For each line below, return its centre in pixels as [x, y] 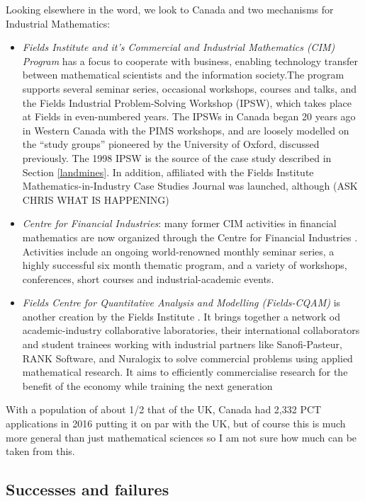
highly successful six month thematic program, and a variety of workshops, [185, 265]
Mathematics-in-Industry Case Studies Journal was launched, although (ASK [190, 186]
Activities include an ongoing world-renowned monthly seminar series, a [178, 251]
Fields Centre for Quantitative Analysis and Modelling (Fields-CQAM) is [181, 303]
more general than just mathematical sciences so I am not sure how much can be [181, 437]
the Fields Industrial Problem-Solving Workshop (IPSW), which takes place [187, 102]
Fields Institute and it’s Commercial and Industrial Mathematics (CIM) [179, 47]
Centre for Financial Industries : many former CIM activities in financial [179, 223]
